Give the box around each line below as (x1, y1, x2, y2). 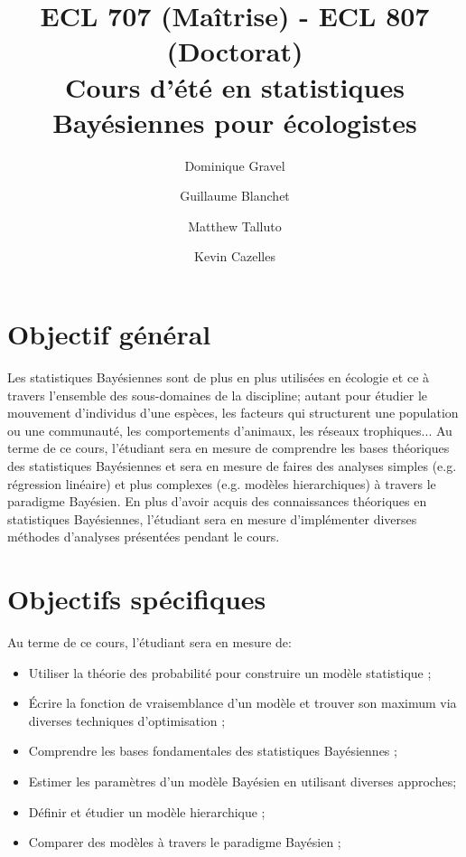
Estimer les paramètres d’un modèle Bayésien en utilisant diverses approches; (28, 772, 457, 791)
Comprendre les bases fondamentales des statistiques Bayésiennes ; (28, 741, 397, 760)
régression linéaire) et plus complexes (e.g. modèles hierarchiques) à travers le (7, 474, 436, 493)
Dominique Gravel (184, 155, 285, 174)
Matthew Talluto (188, 216, 282, 235)
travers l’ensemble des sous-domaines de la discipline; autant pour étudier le (7, 385, 428, 404)
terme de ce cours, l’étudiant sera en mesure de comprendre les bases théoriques (7, 438, 450, 457)
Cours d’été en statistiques (65, 68, 405, 105)
